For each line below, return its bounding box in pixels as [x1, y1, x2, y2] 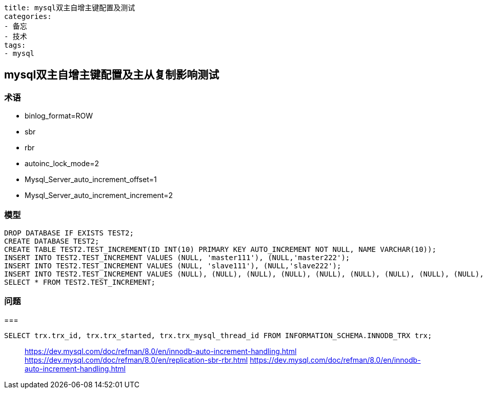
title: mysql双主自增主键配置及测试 [4, 4, 135, 12]
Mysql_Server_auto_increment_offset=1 [25, 175, 157, 184]
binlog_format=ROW [25, 111, 93, 121]
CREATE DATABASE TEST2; [4, 237, 99, 245]
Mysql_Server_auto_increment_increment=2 [25, 191, 173, 200]
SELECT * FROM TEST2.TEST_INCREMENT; [4, 278, 156, 286]
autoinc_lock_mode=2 [25, 159, 99, 168]
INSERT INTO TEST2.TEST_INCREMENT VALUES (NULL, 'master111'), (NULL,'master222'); [4, 253, 350, 262]
